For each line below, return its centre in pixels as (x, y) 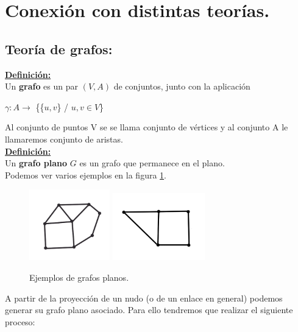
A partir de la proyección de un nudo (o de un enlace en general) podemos (144, 298)
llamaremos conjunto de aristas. (64, 139)
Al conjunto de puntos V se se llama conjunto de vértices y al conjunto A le (147, 127)
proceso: (20, 321)
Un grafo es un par (41, 86)
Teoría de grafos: (59, 48)
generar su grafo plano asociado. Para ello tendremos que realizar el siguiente (149, 310)
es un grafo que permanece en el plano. (152, 163)
